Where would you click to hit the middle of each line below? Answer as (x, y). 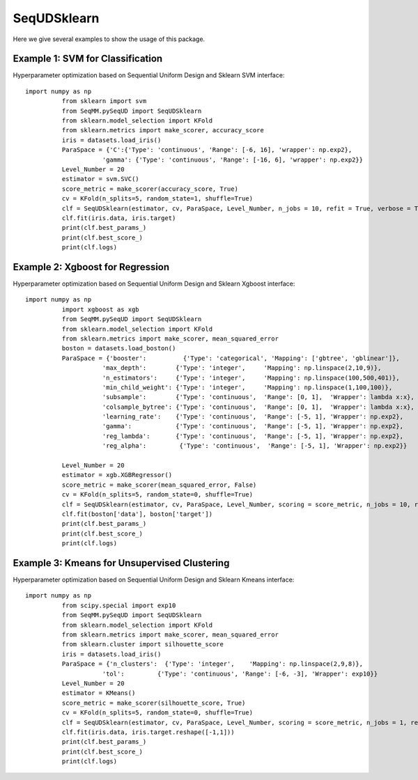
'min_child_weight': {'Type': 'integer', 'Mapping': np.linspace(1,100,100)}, (247, 387)
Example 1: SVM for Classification (88, 59)
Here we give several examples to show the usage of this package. (109, 39)
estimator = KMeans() (99, 693)
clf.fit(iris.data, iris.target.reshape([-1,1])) (148, 732)
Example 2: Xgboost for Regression (91, 267)
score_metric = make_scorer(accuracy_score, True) (150, 189)
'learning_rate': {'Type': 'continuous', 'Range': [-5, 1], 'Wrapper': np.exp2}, (253, 417)
